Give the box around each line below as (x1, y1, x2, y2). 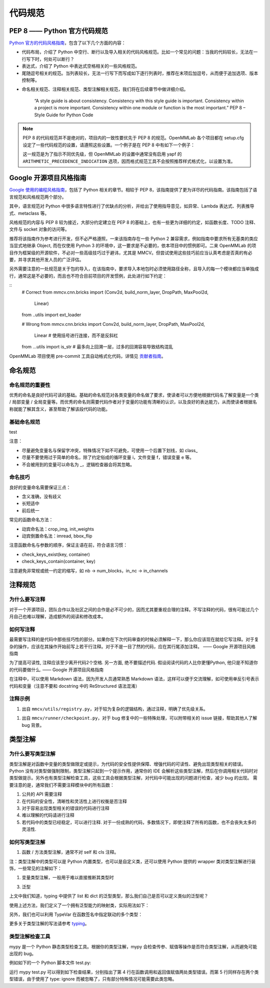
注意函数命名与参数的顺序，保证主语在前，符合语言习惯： (9, 542, 127, 548)
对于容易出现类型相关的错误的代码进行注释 (21, 805, 109, 811)
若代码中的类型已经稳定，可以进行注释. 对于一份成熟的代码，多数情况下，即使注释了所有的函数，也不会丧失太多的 (21, 819, 256, 825)
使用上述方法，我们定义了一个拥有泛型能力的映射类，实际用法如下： (9, 902, 149, 908)
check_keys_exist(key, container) (21, 551, 90, 557)
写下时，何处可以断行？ (25, 56, 74, 62)
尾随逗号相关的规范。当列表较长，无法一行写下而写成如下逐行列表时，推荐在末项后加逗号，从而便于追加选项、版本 (21, 70, 258, 76)
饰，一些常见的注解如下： (9, 865, 62, 872)
